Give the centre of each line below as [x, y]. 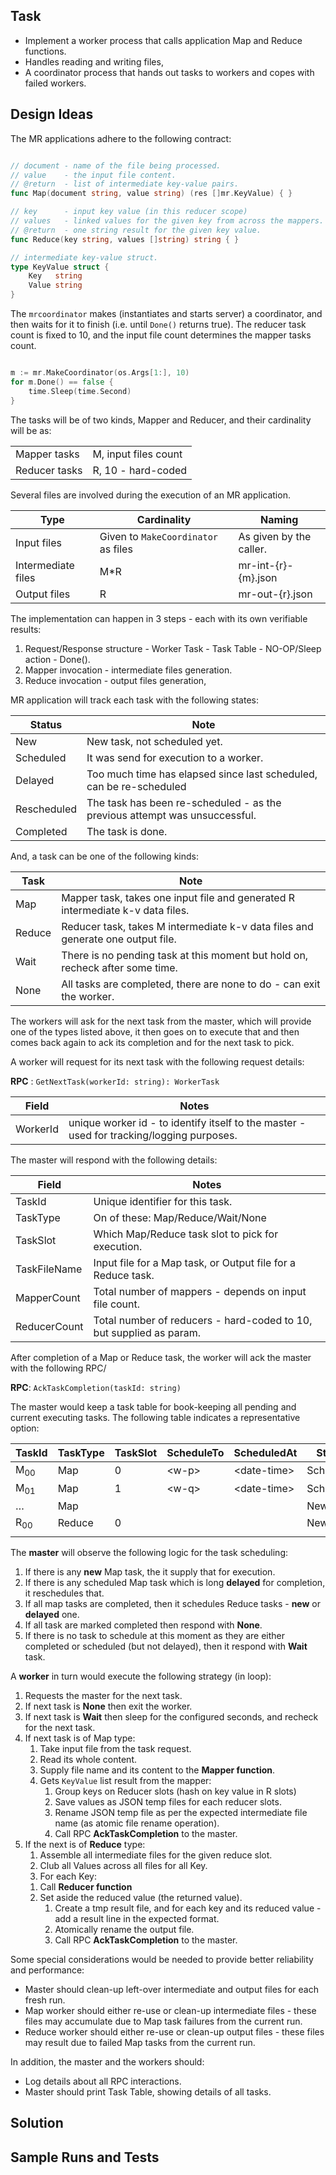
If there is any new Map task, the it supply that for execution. [150, 1572]
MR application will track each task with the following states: [135, 700]
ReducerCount [49, 1326]
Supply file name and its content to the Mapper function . [157, 1770]
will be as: [31, 430]
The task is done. [127, 831]
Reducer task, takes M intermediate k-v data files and [187, 926]
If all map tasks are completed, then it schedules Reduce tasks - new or [173, 1604]
